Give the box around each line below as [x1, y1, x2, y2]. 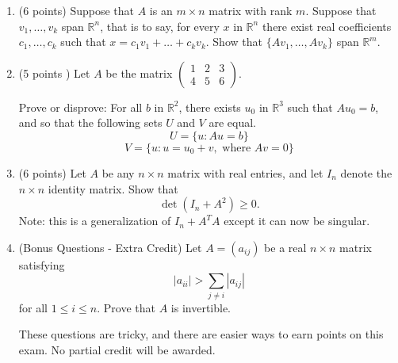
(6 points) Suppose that [18, 2, 135, 18]
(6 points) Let [18, 164, 86, 181]
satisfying [18, 256, 65, 273]
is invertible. [170, 299, 231, 315]
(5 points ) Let [18, 64, 90, 81]
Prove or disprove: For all [18, 98, 143, 115]
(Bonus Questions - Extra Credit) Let [18, 239, 202, 255]
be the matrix [105, 64, 173, 81]
